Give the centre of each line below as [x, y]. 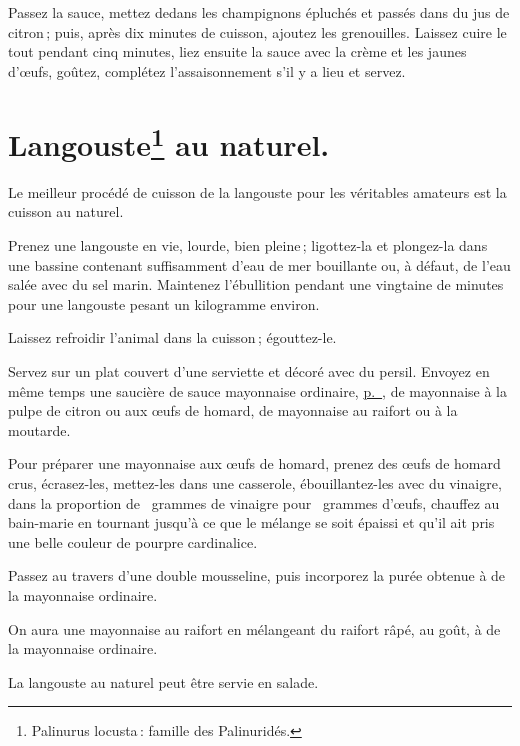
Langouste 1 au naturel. [169, 141]
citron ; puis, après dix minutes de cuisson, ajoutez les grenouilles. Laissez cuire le [257, 31]
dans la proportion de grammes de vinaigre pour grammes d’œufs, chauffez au [254, 502]
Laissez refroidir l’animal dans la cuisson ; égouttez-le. [172, 337]
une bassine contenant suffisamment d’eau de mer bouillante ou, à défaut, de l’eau [259, 264]
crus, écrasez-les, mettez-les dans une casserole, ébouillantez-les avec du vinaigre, [255, 482]
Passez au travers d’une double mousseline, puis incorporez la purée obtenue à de [257, 575]
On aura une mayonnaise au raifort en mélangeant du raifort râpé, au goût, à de [254, 628]
